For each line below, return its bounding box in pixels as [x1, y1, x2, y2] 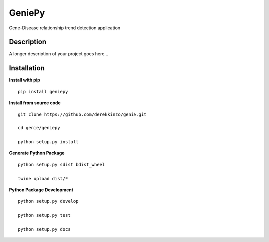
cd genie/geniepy [18, 125, 60, 131]
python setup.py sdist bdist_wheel [18, 162, 105, 167]
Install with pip [9, 77, 41, 83]
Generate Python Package [9, 150, 65, 156]
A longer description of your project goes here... [9, 51, 108, 57]
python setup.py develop [18, 198, 79, 204]
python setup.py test [18, 212, 71, 218]
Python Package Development [9, 187, 74, 193]
